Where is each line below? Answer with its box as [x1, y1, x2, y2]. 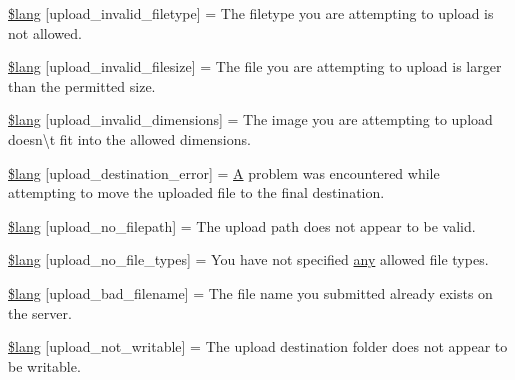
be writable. [8, 355, 81, 376]
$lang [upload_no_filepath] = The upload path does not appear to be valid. [8, 215, 476, 236]
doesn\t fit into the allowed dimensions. [8, 128, 251, 149]
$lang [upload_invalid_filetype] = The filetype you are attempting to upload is [8, 3, 494, 23]
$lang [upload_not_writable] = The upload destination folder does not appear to [8, 336, 508, 357]
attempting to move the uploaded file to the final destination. [8, 182, 385, 203]
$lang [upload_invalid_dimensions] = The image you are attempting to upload [8, 109, 493, 130]
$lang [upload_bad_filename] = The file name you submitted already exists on [8, 282, 493, 303]
